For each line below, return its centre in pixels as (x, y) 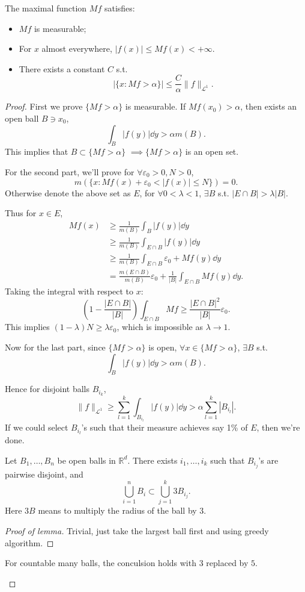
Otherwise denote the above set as (68, 192)
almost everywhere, (77, 48)
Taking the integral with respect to (69, 291)
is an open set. (212, 151)
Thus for (21, 213)
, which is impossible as (160, 327)
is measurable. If (156, 106)
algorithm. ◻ (29, 542)
